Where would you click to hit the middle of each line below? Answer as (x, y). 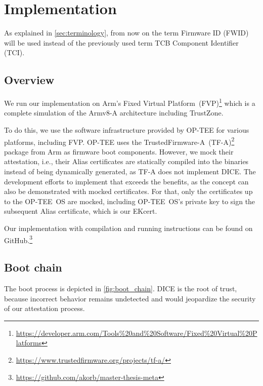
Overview (29, 80)
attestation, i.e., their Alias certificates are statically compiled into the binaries (126, 161)
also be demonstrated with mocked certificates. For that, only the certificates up (128, 191)
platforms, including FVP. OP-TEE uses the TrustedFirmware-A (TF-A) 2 (119, 141)
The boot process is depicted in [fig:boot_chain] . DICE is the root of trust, (121, 288)
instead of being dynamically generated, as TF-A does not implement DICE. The (130, 171)
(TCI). (14, 52)
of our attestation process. (45, 308)
